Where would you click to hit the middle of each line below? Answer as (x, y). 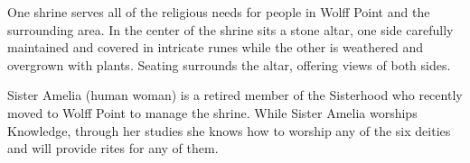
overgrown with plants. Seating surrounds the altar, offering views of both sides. (229, 64)
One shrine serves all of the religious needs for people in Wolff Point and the (219, 12)
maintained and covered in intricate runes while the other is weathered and (216, 47)
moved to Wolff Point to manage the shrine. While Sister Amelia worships (212, 112)
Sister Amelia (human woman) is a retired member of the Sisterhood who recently (235, 95)
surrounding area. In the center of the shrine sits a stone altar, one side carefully (230, 29)
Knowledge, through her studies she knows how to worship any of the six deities (229, 130)
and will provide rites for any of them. (113, 148)
